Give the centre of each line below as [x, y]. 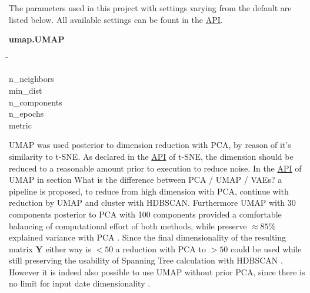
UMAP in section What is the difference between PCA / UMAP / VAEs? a [146, 180]
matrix [21, 248]
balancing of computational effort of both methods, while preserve [128, 225]
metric [20, 125]
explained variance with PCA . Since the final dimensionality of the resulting [148, 237]
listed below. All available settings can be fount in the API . [116, 19]
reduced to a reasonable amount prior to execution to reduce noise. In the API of [155, 168]
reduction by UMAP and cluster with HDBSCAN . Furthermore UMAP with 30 [152, 203]
